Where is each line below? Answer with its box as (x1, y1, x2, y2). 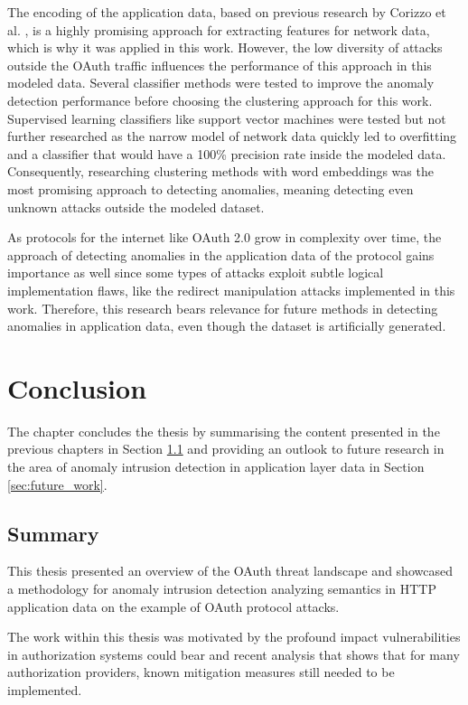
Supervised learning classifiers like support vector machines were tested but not (7, 108, 446, 127)
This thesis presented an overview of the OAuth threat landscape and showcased (7, 561, 453, 580)
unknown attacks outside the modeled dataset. (7, 197, 265, 216)
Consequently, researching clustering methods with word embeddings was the (7, 162, 434, 181)
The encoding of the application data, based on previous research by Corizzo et (7, 3, 446, 21)
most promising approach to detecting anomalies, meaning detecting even (7, 179, 414, 198)
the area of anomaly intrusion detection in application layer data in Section (7, 457, 425, 475)
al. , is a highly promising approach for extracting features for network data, (7, 20, 430, 39)
